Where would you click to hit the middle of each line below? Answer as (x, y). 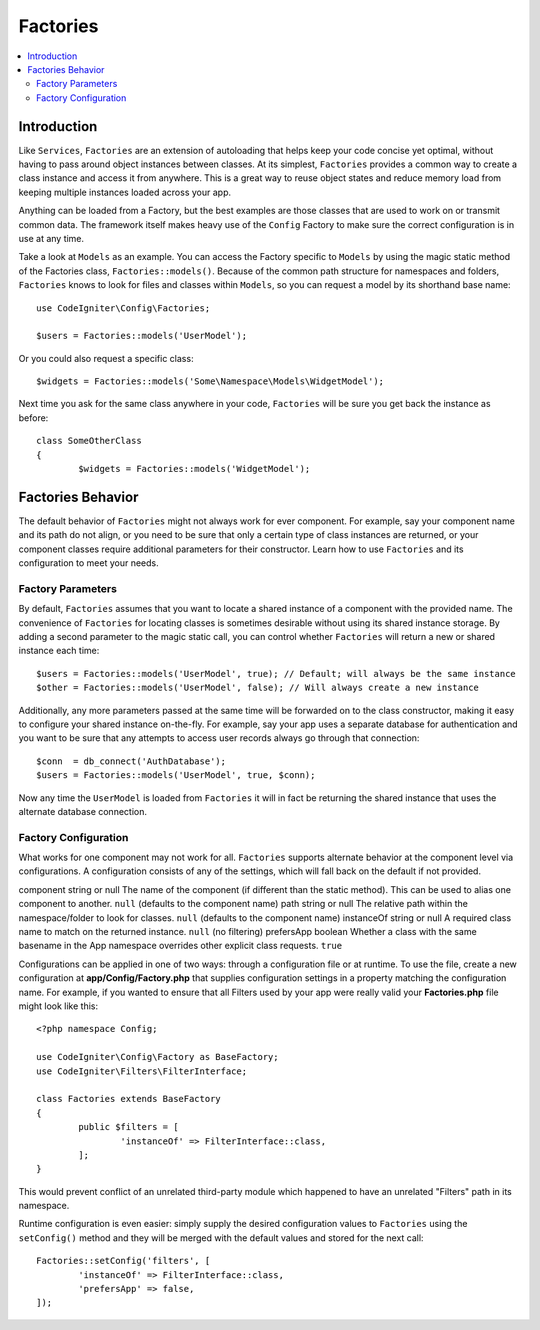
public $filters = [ (128, 1127)
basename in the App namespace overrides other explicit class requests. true (180, 946)
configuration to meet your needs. (88, 563)
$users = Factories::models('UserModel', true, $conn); (176, 775)
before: (33, 417)
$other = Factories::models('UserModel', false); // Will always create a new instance (258, 688)
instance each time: (59, 651)
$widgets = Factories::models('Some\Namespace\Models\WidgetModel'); (210, 381)
